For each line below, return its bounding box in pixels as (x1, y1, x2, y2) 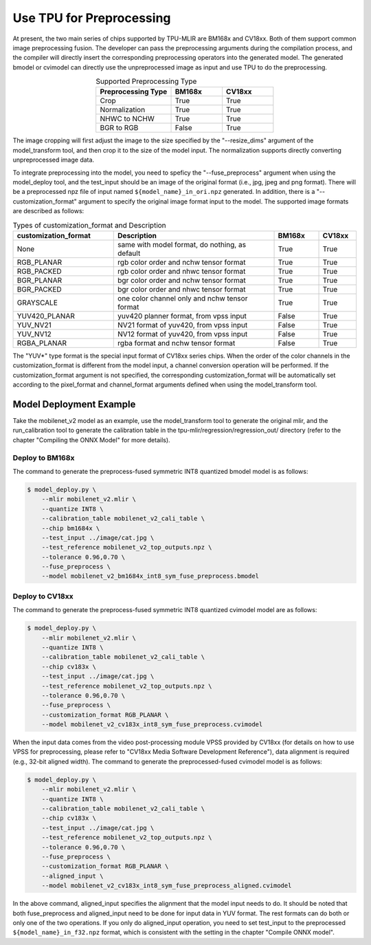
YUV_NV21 (16, 320, 52, 329)
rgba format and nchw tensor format (117, 338, 236, 347)
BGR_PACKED (16, 284, 62, 294)
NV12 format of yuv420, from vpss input (117, 329, 248, 338)
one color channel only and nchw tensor (117, 293, 248, 303)
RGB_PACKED (16, 266, 62, 276)
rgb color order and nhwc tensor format (117, 266, 246, 276)
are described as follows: (12, 207, 85, 215)
